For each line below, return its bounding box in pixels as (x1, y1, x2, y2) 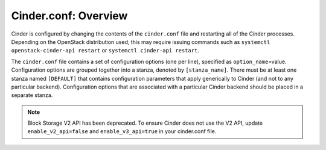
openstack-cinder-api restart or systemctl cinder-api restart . (11, 47, 199, 54)
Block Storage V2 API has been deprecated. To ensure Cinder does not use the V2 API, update (27, 119, 263, 127)
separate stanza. (11, 92, 53, 99)
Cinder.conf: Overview (11, 9, 128, 22)
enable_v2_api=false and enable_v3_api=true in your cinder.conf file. (27, 128, 217, 135)
